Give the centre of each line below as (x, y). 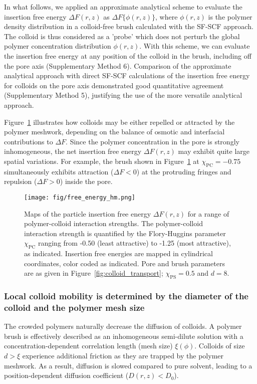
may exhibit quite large (214, 151)
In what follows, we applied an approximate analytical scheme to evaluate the (123, 7)
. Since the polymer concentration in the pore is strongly (153, 141)
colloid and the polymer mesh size (74, 307)
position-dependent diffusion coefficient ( (66, 375)
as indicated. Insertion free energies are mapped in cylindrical (118, 253)
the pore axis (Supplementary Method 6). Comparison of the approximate (118, 65)
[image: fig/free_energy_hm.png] (80, 197)
